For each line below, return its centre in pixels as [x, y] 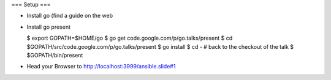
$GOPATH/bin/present [55, 55]
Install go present [48, 27]
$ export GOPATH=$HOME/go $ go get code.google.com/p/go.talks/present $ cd [130, 38]
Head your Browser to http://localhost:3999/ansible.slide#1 [101, 67]
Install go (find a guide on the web [70, 16]
